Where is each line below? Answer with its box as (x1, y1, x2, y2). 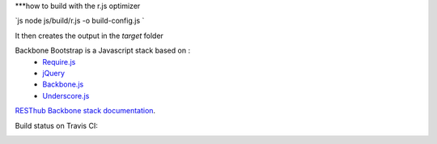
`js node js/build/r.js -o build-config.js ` (15, 16, 145, 26)
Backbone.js (42, 79, 84, 89)
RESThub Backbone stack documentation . (15, 106, 156, 116)
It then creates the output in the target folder (15, 31, 163, 40)
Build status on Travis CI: (15, 121, 99, 130)
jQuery (42, 68, 65, 78)
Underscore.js (42, 91, 90, 100)
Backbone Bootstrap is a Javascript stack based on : (15, 45, 190, 56)
